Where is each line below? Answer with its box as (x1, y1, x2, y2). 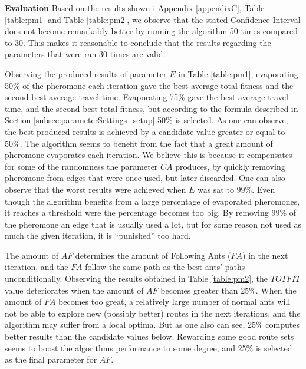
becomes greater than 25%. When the (160, 284, 297, 296)
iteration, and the (5, 261, 68, 273)
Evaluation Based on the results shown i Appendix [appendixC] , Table (5, 2, 265, 14)
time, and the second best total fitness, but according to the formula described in (5, 102, 298, 114)
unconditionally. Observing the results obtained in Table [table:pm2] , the (5, 272, 268, 285)
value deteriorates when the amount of (5, 284, 144, 296)
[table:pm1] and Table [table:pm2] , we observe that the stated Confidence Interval (5, 13, 301, 25)
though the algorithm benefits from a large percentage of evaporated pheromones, (5, 195, 300, 207)
